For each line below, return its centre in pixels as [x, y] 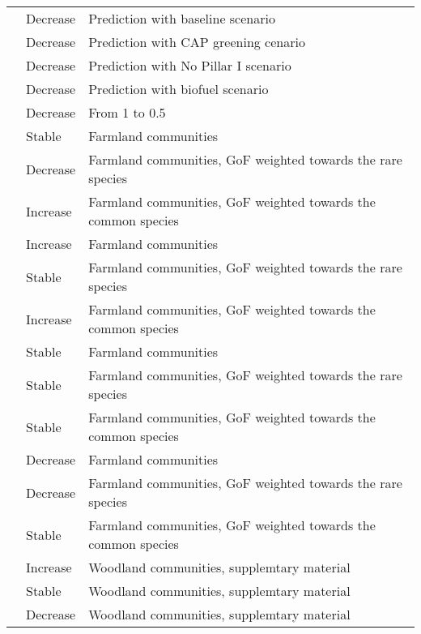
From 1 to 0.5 [127, 112]
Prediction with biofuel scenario [179, 89]
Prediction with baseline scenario [182, 18]
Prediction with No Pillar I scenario [190, 65]
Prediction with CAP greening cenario [197, 42]
